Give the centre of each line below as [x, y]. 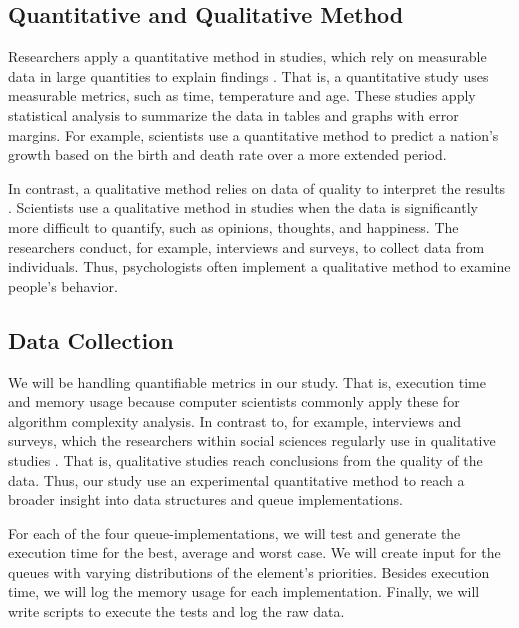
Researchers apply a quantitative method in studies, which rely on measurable [247, 56]
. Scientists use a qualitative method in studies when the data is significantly [243, 207]
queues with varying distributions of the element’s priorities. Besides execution [249, 571]
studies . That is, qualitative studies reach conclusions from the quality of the [245, 459]
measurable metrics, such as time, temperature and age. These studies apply [242, 95]
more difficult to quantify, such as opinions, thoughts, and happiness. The [233, 226]
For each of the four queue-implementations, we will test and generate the [234, 532]
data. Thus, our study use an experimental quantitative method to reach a [236, 479]
